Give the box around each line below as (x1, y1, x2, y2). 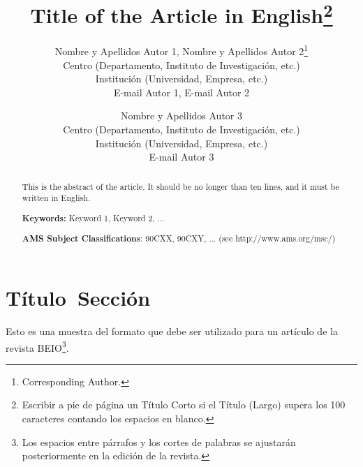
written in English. (22, 192, 91, 204)
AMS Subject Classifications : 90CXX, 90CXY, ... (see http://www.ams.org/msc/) (22, 232, 336, 245)
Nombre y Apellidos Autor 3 (121, 108, 242, 123)
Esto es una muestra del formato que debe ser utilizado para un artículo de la (6, 324, 338, 338)
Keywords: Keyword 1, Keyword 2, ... (22, 212, 165, 224)
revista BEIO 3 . (6, 338, 69, 355)
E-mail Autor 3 (149, 149, 214, 164)
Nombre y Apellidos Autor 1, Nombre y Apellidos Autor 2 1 (54, 42, 309, 59)
